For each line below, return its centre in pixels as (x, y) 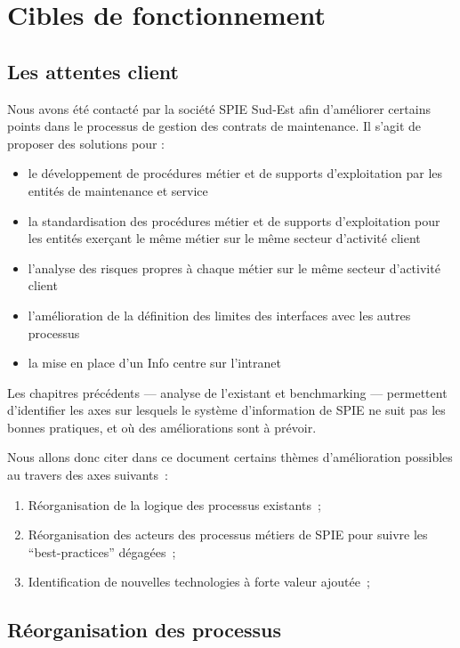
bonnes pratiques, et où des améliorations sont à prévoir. (162, 427)
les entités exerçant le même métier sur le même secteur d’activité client (224, 238)
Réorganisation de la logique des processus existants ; (174, 504)
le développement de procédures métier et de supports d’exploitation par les (235, 173)
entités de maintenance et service (118, 190)
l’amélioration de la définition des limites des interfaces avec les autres (219, 315)
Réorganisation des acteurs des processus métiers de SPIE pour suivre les (228, 535)
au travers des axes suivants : (88, 475)
